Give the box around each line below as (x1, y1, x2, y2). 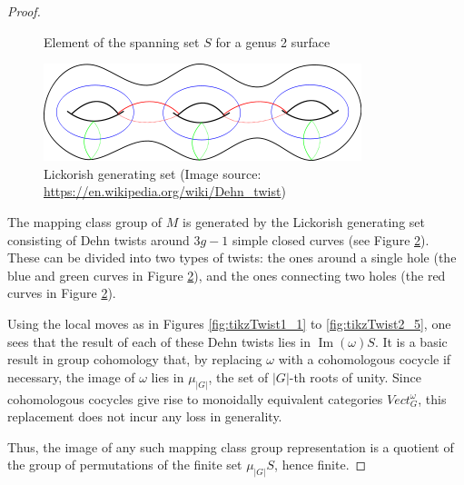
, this (418, 389, 447, 408)
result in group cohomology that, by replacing (7, 350, 262, 369)
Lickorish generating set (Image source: (44, 163, 262, 183)
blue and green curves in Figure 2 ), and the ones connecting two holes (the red (7, 265, 446, 284)
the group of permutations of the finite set (7, 455, 242, 474)
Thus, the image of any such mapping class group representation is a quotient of (7, 437, 454, 456)
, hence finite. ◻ (274, 455, 367, 474)
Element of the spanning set (44, 32, 200, 51)
